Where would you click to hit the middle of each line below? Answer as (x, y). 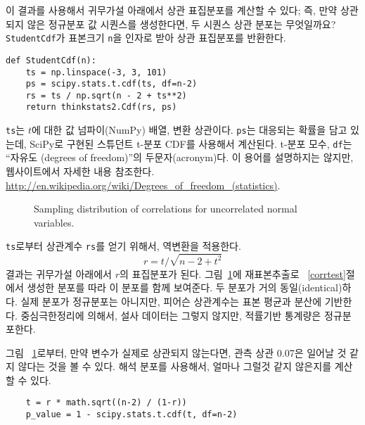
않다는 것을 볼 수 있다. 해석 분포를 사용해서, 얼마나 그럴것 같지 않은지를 (175, 366)
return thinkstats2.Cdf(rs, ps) (101, 107)
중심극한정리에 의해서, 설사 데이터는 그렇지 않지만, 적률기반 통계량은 (171, 315)
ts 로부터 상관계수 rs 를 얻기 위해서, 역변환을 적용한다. (123, 246)
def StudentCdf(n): (51, 60)
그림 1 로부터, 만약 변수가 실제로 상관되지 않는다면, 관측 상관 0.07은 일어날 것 (176, 352)
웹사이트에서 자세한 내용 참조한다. (80, 171)
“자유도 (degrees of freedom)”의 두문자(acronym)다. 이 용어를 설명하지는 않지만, (180, 157)
